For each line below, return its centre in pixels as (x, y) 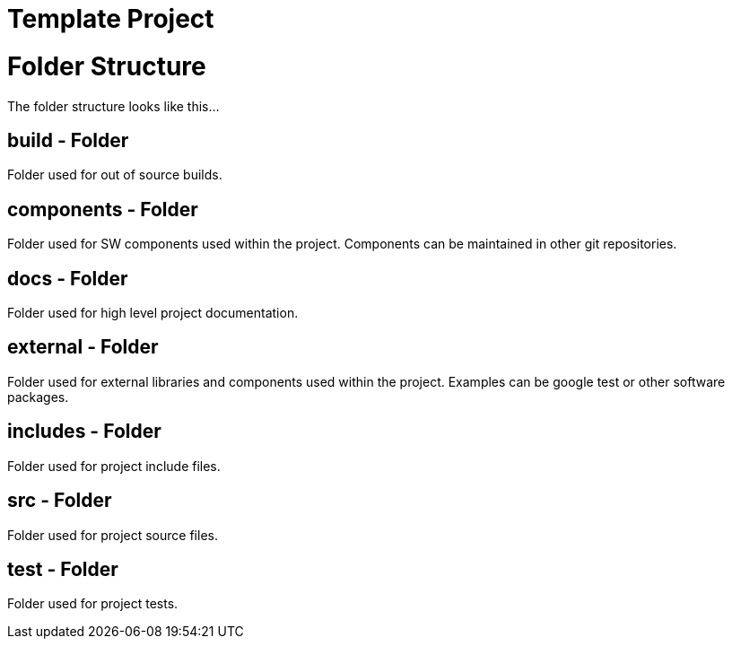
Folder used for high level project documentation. (153, 313)
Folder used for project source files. (113, 535)
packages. (38, 397)
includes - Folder (84, 432)
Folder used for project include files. (114, 466)
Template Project (111, 19)
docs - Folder (68, 278)
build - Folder (68, 140)
